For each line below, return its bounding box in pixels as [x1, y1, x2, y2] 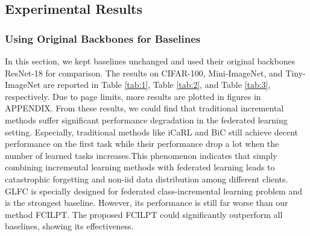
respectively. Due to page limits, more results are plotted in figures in [5, 90, 261, 102]
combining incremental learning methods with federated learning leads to [5, 161, 275, 173]
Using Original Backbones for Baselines [5, 31, 201, 46]
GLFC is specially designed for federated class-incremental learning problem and [5, 184, 303, 197]
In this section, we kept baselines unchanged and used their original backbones [5, 55, 296, 67]
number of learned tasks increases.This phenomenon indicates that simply [5, 149, 277, 161]
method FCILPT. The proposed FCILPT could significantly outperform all [5, 208, 283, 220]
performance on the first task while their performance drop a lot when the [5, 137, 279, 150]
